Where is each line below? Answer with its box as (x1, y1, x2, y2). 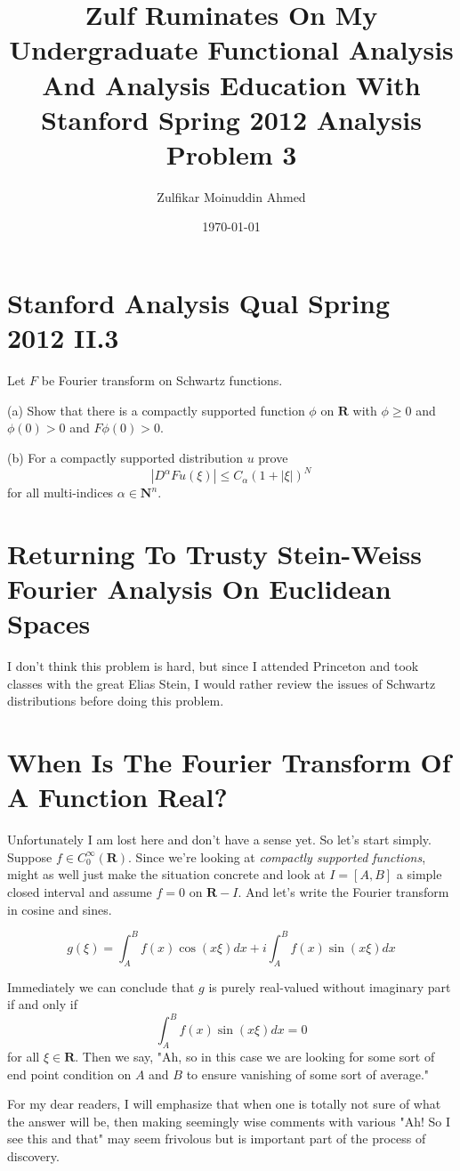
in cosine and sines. (7, 900, 112, 918)
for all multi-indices (7, 483, 114, 502)
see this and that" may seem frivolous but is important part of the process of (7, 1129, 426, 1148)
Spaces (7, 605, 91, 642)
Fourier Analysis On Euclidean (7, 570, 391, 607)
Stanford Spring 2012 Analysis (41, 101, 422, 137)
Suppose (7, 847, 52, 866)
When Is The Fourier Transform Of (7, 744, 451, 780)
